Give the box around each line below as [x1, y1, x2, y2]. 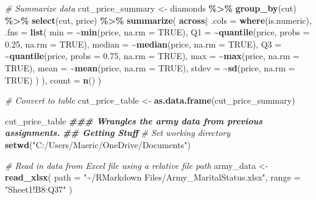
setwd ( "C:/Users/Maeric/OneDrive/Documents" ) [5, 138, 191, 151]
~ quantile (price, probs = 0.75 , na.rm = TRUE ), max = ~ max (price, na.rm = [5, 49, 300, 62]
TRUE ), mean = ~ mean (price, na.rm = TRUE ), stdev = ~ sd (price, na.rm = [5, 61, 295, 74]
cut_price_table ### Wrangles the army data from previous [5, 114, 263, 127]
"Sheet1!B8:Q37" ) [5, 182, 72, 195]
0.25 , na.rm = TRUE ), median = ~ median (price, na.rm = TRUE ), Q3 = [5, 37, 282, 50]
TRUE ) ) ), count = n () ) [5, 73, 102, 86]
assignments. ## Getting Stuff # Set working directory [5, 126, 231, 139]
